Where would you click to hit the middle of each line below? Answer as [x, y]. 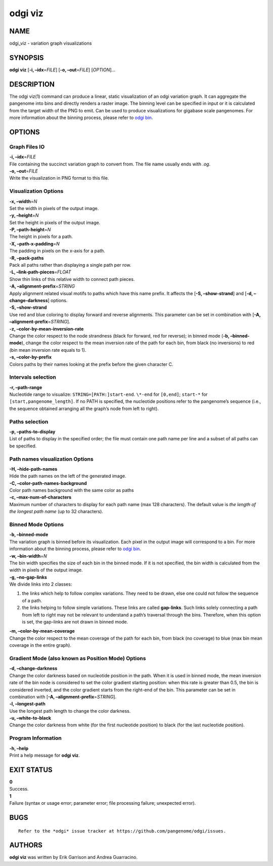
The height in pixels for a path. [41, 237]
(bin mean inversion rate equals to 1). [48, 350]
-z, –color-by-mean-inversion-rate [47, 328]
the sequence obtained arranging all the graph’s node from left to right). [84, 408]
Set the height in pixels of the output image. [55, 222]
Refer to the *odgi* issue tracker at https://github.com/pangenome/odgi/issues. [122, 831]
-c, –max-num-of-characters [40, 497]
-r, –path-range [26, 387]
